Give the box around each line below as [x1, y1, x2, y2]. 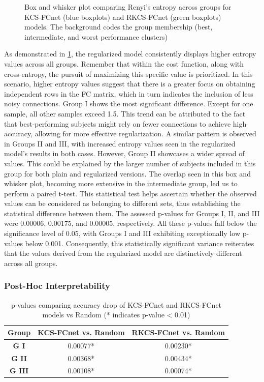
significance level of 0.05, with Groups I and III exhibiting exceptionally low [4, 228, 241, 239]
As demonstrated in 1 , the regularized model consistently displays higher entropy [4, 48, 256, 59]
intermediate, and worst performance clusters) [24, 31, 168, 42]
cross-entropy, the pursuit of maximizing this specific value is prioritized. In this [4, 68, 253, 79]
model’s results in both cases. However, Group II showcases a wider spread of [4, 148, 245, 159]
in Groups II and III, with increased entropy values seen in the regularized [4, 138, 236, 149]
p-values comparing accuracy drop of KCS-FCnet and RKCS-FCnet [11, 299, 222, 310]
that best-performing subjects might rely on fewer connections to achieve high [4, 118, 247, 129]
